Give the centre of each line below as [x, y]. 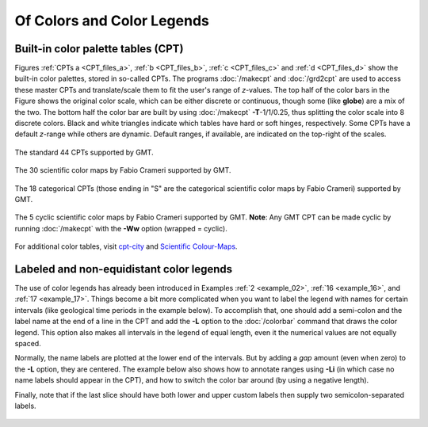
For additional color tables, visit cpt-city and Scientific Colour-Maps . [126, 246]
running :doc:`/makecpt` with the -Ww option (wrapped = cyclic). [121, 228]
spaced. [28, 343]
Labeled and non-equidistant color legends [124, 269]
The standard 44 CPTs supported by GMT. [84, 152]
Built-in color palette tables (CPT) [99, 49]
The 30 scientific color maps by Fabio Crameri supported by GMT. [123, 170]
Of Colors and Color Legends [112, 21]
